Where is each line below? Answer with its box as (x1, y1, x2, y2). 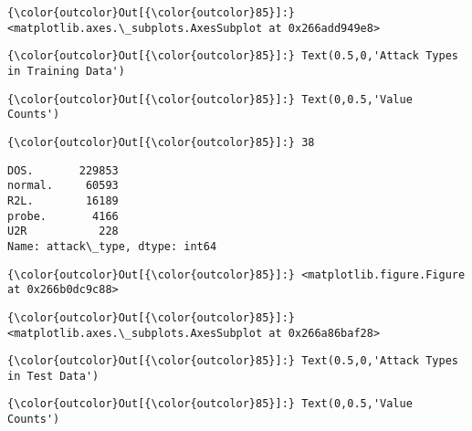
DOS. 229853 (7, 163, 119, 177)
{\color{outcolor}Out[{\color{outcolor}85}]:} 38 (7, 135, 315, 149)
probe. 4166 (7, 209, 119, 223)
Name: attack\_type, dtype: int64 (7, 239, 217, 253)
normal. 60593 (7, 179, 119, 193)
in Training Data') (7, 64, 125, 78)
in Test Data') (7, 369, 100, 383)
